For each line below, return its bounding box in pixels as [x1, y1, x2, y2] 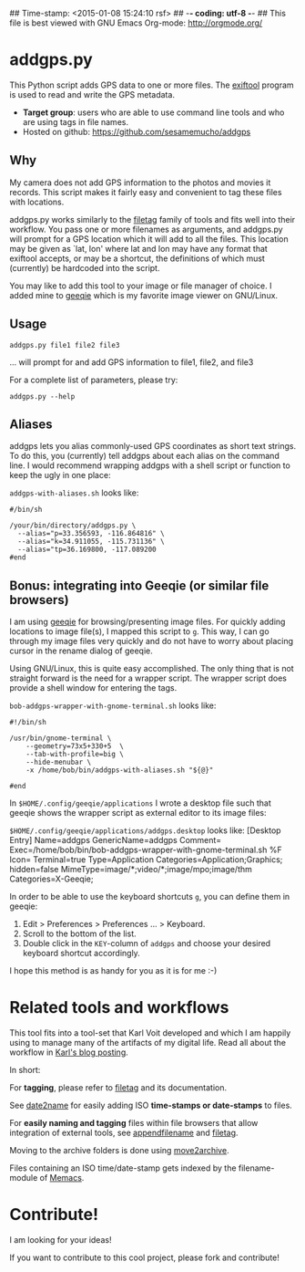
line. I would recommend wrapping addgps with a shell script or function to [9, 460, 291, 471]
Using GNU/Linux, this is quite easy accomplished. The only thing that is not [9, 663, 294, 674]
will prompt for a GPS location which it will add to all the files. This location [9, 233, 289, 245]
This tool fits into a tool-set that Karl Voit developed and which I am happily [9, 1027, 291, 1038]
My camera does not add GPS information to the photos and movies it [9, 177, 271, 188]
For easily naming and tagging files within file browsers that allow [9, 1118, 259, 1129]
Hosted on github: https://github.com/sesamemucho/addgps [22, 126, 251, 137]
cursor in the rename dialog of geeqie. [9, 645, 153, 656]
